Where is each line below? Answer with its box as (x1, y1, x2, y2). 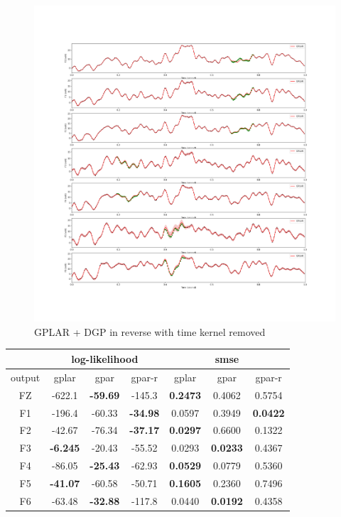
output (11, 369, 40, 384)
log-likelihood (71, 351, 139, 366)
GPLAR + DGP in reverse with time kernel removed (34, 324, 266, 339)
